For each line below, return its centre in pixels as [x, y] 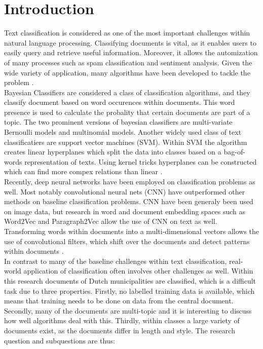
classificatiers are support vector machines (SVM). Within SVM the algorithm [126, 142]
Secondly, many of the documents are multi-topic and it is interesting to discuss [128, 310]
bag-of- [234, 152]
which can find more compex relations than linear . [83, 171]
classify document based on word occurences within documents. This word [120, 102]
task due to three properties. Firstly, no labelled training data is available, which [129, 290]
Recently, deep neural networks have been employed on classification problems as [130, 182]
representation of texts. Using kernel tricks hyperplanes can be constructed [141, 161]
